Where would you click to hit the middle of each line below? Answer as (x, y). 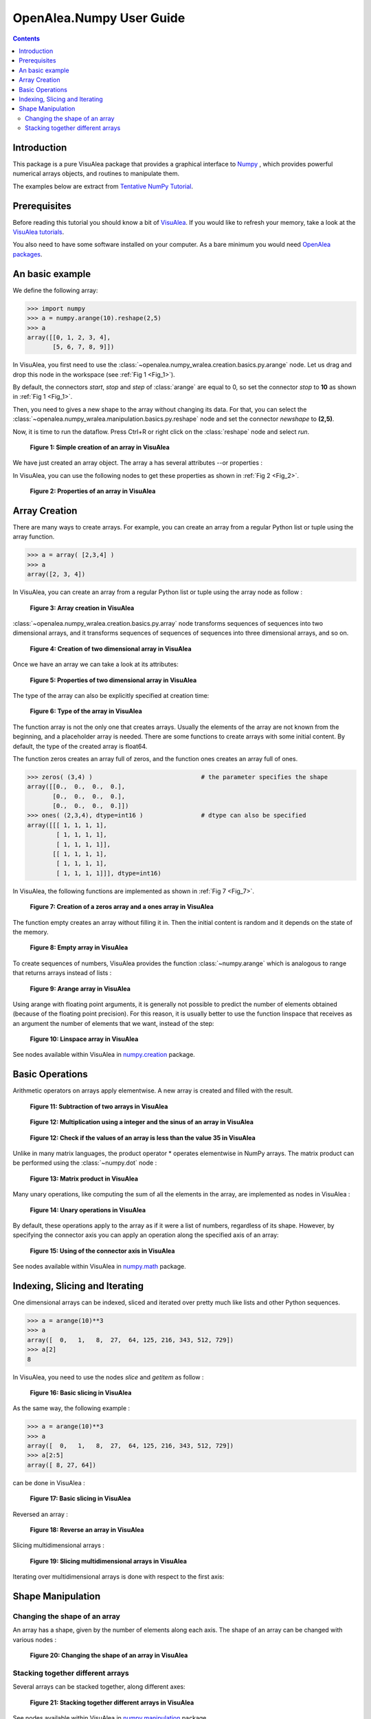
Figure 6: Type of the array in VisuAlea (86, 711)
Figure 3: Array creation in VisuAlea (82, 608)
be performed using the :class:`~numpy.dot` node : (85, 1163)
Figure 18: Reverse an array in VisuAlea (87, 1529)
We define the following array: (55, 290)
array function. (34, 537)
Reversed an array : (40, 1514)
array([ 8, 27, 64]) (61, 1465)
